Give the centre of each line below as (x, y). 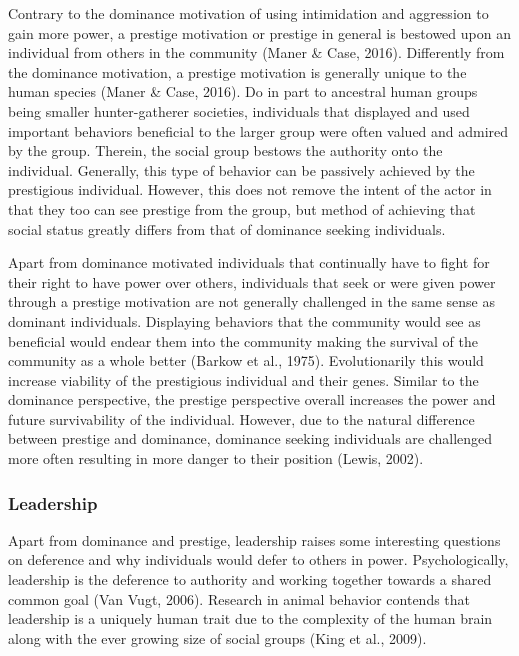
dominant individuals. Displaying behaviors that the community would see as (244, 320)
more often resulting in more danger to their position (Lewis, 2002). (216, 458)
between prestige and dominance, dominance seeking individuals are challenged (250, 438)
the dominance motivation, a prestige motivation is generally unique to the (237, 71)
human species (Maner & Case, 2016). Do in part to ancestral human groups (243, 91)
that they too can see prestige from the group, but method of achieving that (242, 208)
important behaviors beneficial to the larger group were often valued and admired (258, 130)
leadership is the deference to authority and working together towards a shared (250, 579)
